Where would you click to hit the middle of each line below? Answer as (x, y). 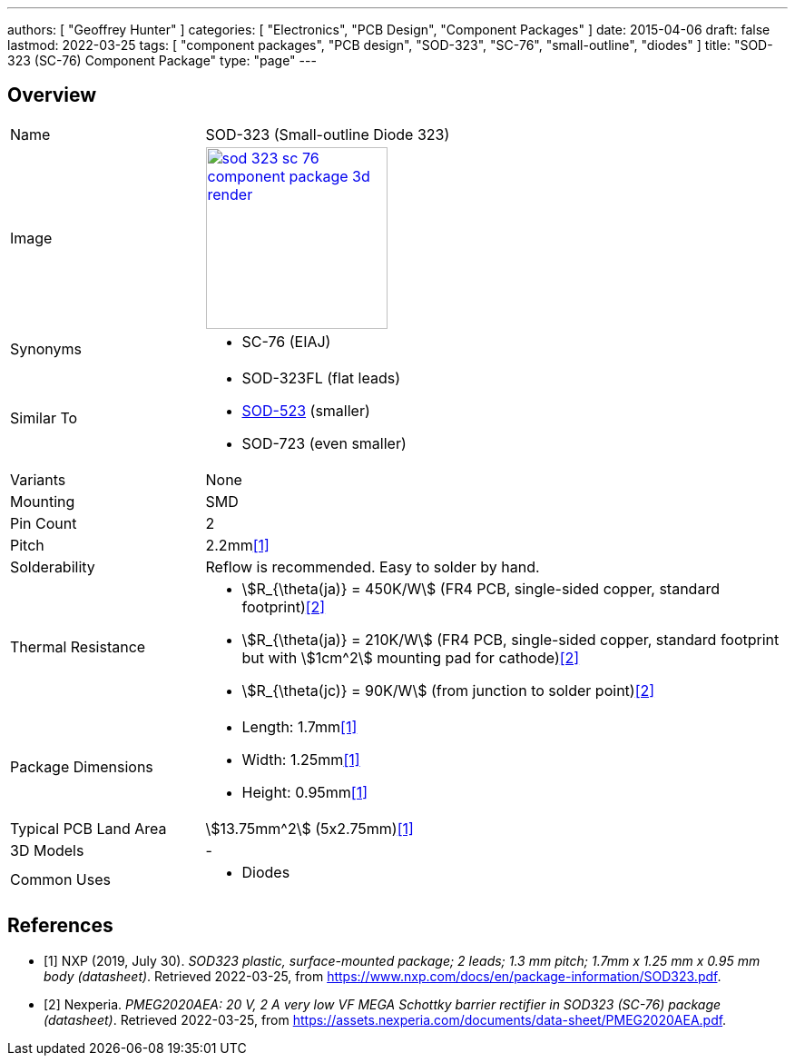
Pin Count (44, 523)
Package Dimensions (82, 766)
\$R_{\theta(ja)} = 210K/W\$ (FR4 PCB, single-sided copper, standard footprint (510, 639)
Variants (38, 479)
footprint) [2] (284, 606)
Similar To (44, 417)
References (60, 926)
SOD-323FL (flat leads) (321, 378)
